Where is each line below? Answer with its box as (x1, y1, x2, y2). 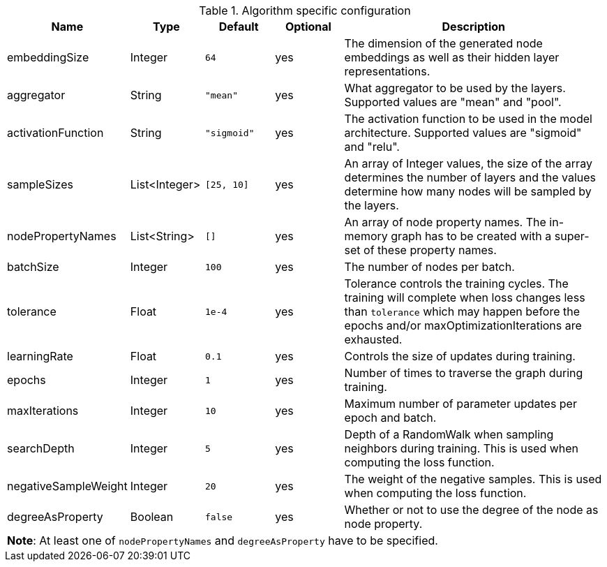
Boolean (130, 510, 174, 524)
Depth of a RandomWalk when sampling (344, 427, 554, 441)
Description (442, 20, 505, 34)
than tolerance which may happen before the (344, 304, 580, 318)
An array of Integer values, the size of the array (344, 156, 592, 170)
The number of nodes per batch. (344, 260, 515, 274)
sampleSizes (7, 177, 73, 191)
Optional (285, 20, 331, 34)
